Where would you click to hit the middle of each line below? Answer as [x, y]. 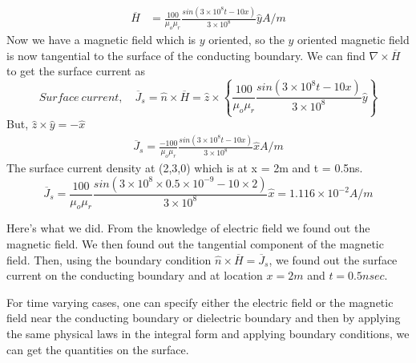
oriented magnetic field [353, 40]
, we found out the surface [333, 259]
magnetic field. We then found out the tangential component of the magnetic [195, 244]
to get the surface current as [76, 71]
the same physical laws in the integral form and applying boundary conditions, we [208, 333]
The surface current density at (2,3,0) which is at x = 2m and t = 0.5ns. [185, 167]
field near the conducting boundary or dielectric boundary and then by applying [204, 318]
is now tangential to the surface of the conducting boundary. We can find [186, 55]
